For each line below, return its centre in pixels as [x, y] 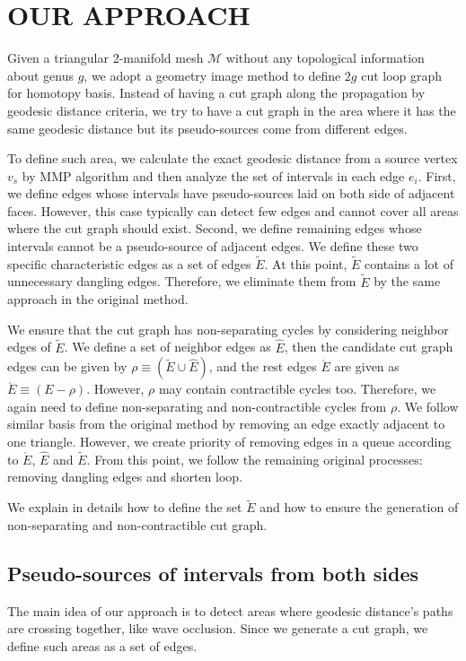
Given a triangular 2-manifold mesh [106, 58]
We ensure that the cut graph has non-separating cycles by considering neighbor [228, 329]
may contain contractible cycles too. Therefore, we [297, 389]
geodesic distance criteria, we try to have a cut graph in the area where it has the [232, 110]
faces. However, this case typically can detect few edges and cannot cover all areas [233, 210]
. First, [437, 175]
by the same [407, 281]
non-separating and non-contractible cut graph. [137, 524]
